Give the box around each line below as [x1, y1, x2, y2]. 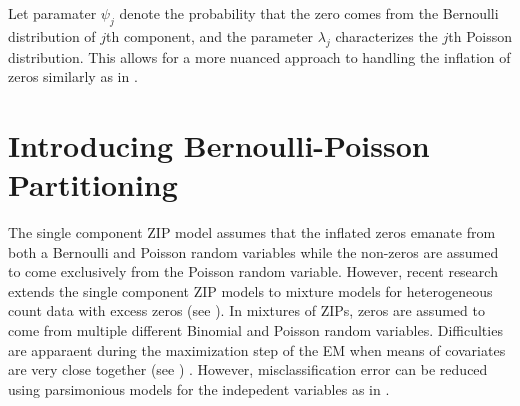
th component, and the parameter [106, 25, 314, 46]
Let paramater [8, 3, 97, 23]
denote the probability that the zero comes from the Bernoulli [119, 3, 499, 23]
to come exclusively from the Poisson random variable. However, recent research [8, 261, 498, 282]
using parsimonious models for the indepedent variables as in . [8, 378, 390, 399]
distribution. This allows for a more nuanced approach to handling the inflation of [8, 46, 511, 67]
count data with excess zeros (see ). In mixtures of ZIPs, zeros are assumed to [8, 300, 485, 321]
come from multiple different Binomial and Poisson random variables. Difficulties [8, 320, 503, 341]
